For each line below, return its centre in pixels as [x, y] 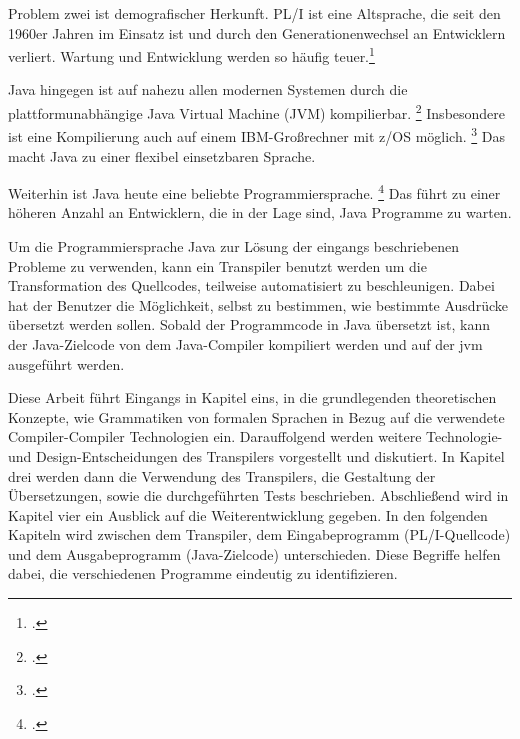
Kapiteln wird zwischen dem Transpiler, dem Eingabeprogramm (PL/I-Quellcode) [259, 534]
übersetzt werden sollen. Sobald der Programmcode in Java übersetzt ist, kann [249, 324]
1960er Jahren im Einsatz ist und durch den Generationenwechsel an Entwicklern [257, 32]
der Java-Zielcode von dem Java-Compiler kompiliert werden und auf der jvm [245, 343]
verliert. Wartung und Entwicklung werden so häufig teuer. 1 [191, 54]
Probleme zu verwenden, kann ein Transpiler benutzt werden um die [217, 265]
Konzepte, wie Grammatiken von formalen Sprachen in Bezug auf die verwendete [256, 416]
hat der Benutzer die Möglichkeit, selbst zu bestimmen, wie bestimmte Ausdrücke [258, 304]
